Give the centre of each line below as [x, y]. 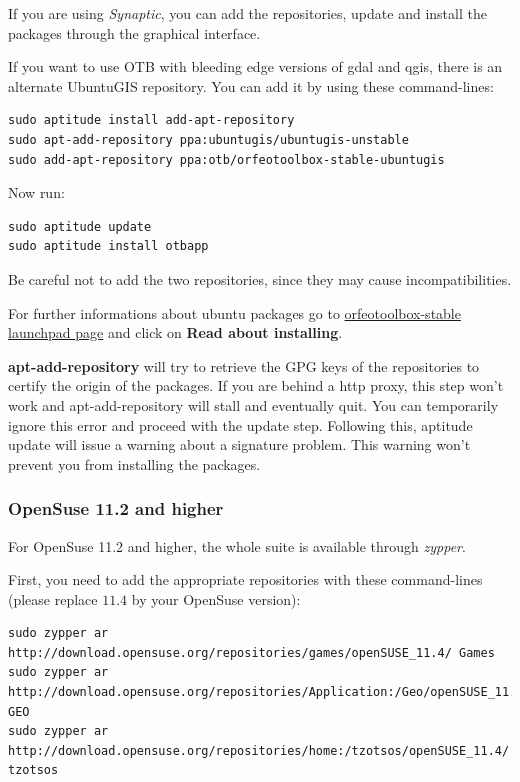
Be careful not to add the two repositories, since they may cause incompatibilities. [260, 278]
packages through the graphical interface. [134, 32]
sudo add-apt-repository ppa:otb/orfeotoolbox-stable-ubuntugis [226, 159]
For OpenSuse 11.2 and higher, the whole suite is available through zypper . [237, 545]
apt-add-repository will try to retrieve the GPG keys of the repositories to [244, 365]
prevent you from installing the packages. [134, 463]
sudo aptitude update [80, 226]
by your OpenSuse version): [216, 598]
